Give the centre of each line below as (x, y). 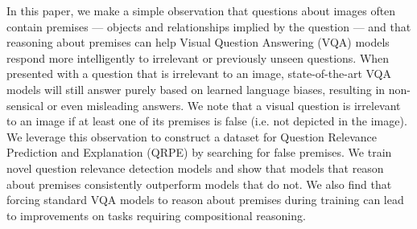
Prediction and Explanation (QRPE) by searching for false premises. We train (199, 152)
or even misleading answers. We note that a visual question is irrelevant (224, 105)
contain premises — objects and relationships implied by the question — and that (209, 26)
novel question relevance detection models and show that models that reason (195, 168)
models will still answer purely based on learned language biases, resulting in (196, 89)
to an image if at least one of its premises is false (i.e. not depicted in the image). (207, 121)
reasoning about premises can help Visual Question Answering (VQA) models (198, 42)
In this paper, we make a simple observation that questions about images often (201, 10)
